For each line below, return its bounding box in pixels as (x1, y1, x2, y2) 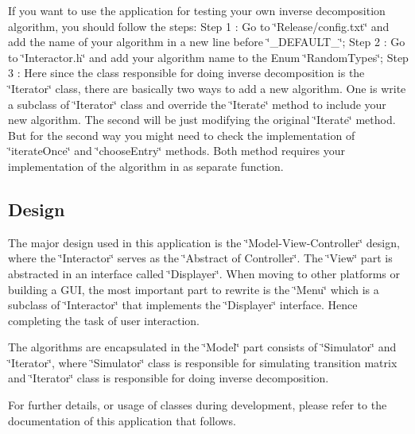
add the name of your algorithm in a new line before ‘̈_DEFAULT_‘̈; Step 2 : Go (8, 33, 405, 50)
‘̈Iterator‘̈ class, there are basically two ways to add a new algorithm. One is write (8, 79, 406, 96)
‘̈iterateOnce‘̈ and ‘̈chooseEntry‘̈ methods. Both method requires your (8, 142, 345, 159)
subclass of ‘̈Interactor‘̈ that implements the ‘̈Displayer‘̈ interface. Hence (8, 296, 358, 313)
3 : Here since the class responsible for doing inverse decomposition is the (8, 64, 365, 81)
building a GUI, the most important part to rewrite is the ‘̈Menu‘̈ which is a (8, 281, 379, 297)
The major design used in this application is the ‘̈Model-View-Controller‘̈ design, (8, 234, 400, 250)
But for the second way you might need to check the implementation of (8, 126, 355, 143)
